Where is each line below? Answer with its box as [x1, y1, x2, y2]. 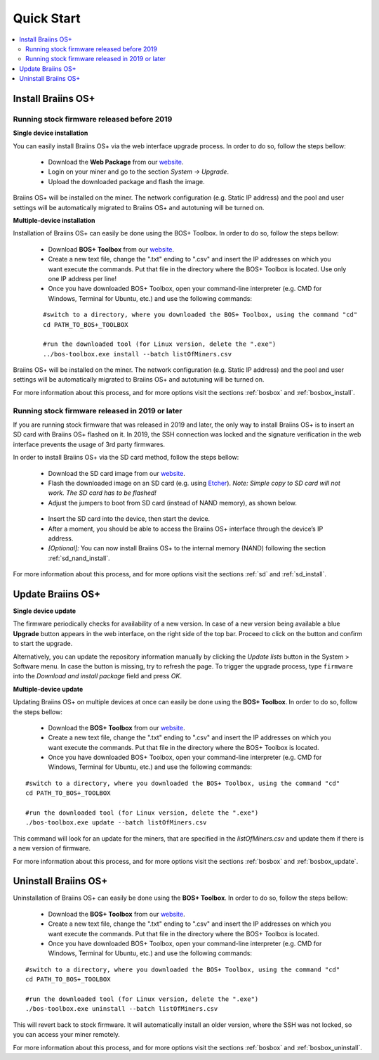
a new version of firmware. [13, 844, 91, 853]
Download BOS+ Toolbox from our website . [48, 245, 175, 253]
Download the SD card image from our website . [48, 469, 186, 477]
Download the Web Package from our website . [48, 158, 184, 167]
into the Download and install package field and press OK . [13, 672, 182, 680]
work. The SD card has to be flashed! [48, 489, 157, 497]
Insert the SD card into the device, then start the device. [48, 515, 211, 523]
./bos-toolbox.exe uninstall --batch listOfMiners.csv [25, 1005, 218, 1013]
